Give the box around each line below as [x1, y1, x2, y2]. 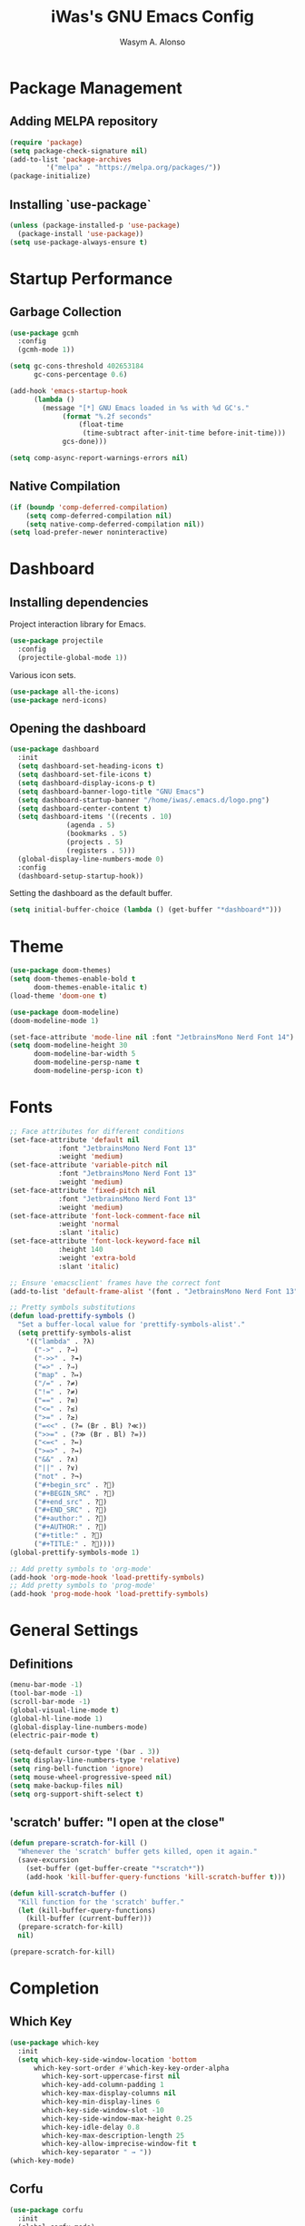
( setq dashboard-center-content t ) [17, 803, 152, 813]
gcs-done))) [62, 438, 107, 447]
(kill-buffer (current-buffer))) [25, 1914, 152, 1924]
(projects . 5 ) [66, 838, 124, 847]
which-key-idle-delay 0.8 [42, 2123, 141, 2132]
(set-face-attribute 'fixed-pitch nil [9, 1186, 156, 1195]
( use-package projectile [9, 636, 103, 645]
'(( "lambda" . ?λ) [25, 1336, 95, 1345]
